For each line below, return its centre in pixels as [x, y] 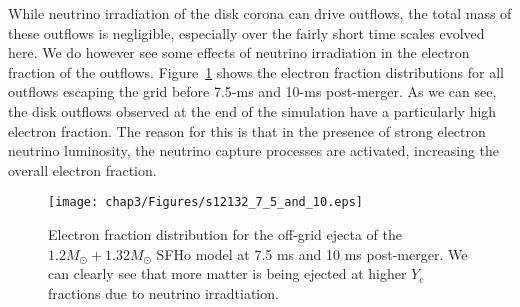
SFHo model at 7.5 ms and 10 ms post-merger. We [312, 253]
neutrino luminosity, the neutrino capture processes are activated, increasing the [254, 150]
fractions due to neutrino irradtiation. [163, 292]
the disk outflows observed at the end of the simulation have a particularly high [252, 110]
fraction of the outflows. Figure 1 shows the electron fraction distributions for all [256, 71]
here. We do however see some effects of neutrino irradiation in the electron [239, 52]
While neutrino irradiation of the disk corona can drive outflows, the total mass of [260, 13]
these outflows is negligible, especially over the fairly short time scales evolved [246, 32]
